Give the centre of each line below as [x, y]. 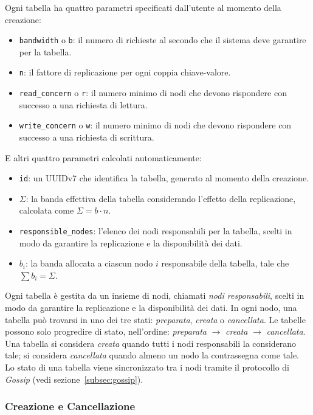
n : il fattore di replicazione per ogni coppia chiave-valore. [125, 72]
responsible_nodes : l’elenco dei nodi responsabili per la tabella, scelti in [156, 231]
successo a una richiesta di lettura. [83, 104]
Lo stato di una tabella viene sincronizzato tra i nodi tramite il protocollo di [147, 367]
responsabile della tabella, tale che [225, 263]
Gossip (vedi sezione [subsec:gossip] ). [74, 379]
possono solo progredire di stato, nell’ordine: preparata [106, 331]
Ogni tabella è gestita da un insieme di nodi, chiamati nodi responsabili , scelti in [155, 295]
